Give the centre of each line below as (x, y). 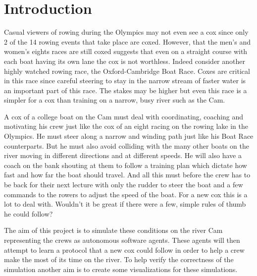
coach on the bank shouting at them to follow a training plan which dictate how (126, 165)
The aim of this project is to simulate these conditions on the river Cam (113, 230)
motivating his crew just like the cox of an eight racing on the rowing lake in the (126, 126)
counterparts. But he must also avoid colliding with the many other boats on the (127, 145)
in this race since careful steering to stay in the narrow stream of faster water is (125, 81)
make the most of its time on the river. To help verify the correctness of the (119, 259)
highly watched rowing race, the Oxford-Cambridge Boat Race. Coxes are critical (127, 71)
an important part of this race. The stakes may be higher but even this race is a (126, 90)
